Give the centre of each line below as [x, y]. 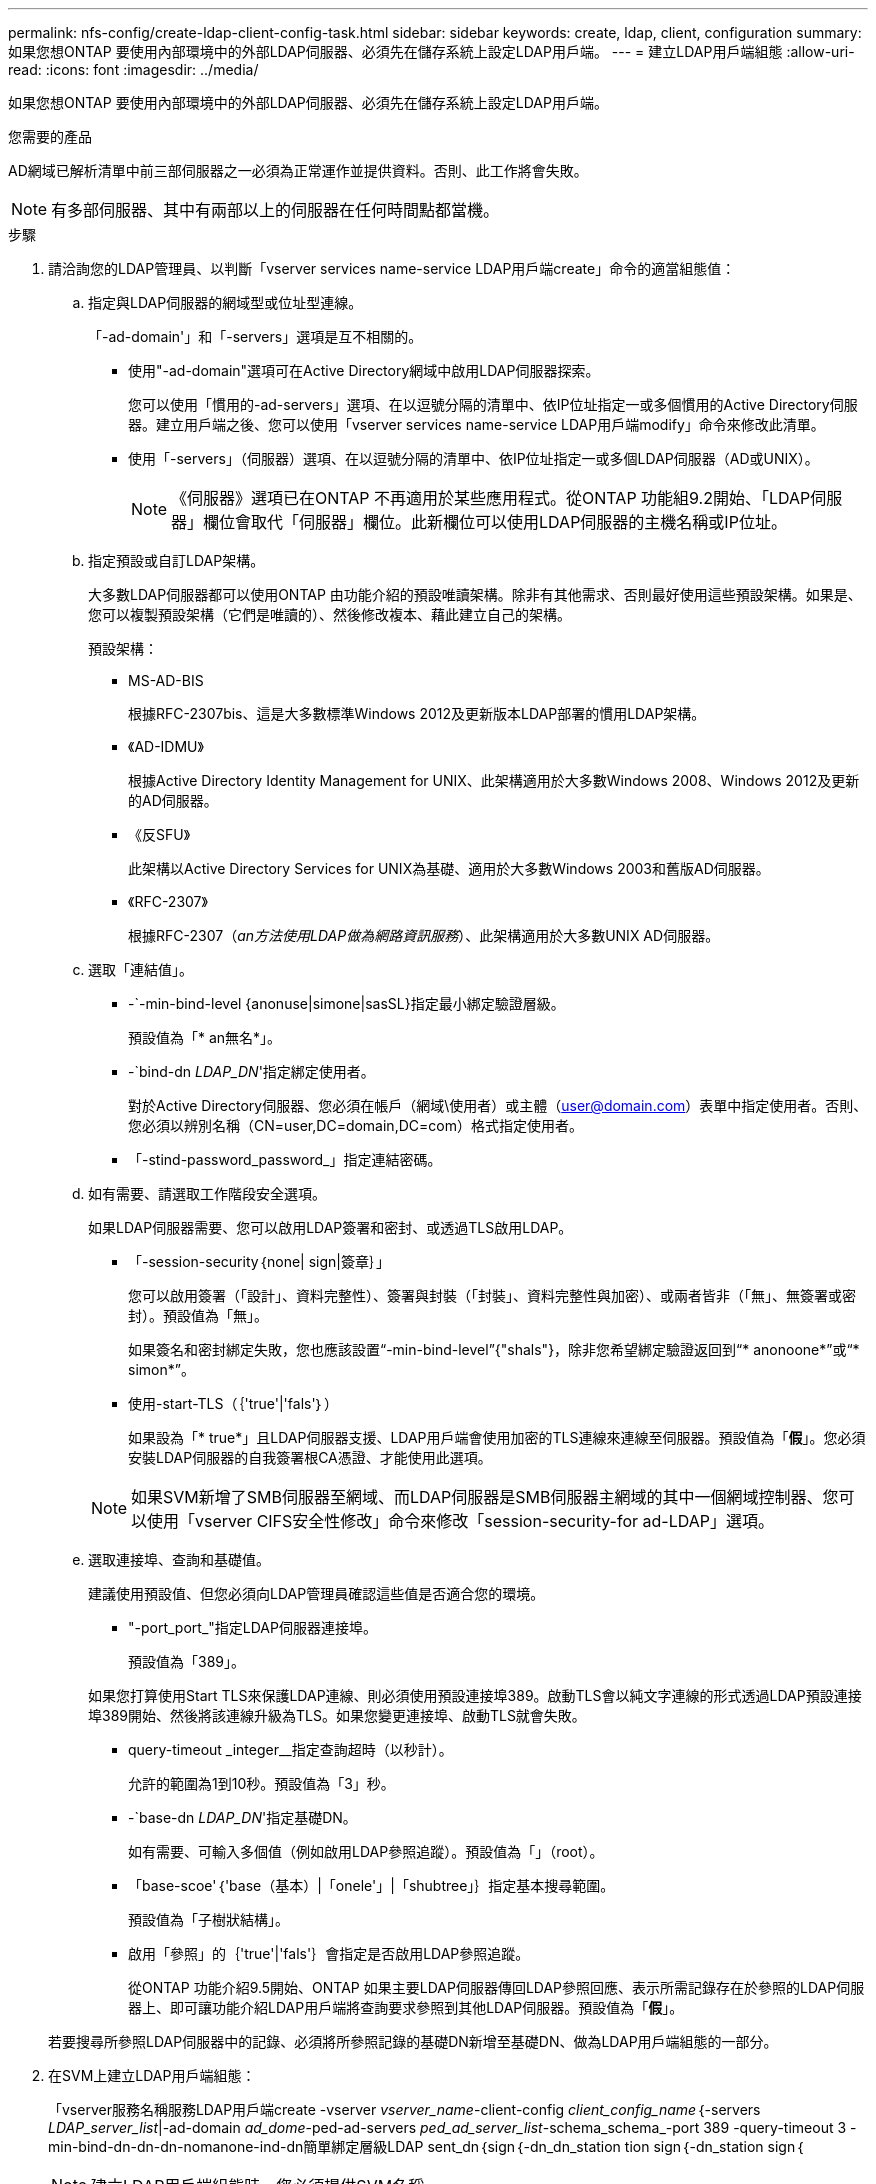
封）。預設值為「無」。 [198, 1315]
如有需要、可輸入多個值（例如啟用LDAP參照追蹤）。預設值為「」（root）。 [366, 1851]
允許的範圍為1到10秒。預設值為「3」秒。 [261, 1783]
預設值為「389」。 [186, 1661]
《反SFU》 [159, 834]
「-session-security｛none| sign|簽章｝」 [259, 1261]
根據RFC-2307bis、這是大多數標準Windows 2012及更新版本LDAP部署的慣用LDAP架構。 [417, 713]
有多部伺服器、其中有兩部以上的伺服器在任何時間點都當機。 [275, 210]
